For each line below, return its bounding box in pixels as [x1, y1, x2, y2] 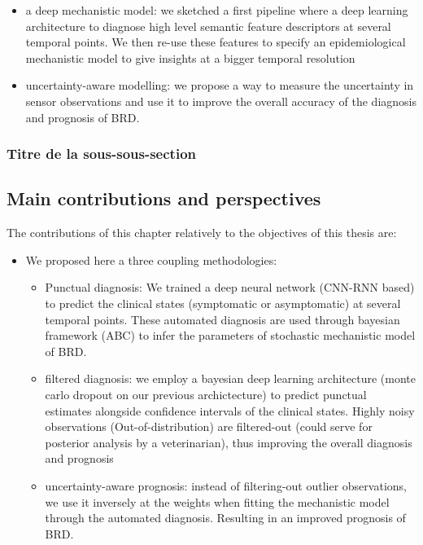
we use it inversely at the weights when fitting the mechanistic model [45, 493, 390, 510]
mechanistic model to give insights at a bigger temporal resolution [25, 49, 355, 66]
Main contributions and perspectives [7, 186, 321, 211]
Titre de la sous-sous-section [7, 143, 196, 164]
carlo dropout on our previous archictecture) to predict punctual [45, 385, 367, 402]
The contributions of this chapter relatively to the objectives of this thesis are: [7, 224, 397, 241]
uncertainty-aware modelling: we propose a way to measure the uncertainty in [25, 77, 414, 94]
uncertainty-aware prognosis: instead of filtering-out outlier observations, [45, 477, 407, 494]
